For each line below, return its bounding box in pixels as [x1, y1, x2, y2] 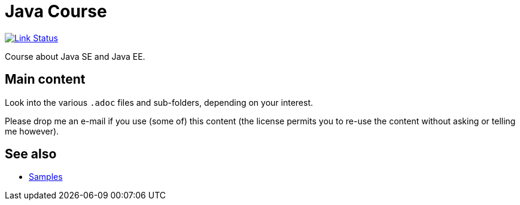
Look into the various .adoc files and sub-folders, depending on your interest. [5, 97, 314, 108]
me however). [5, 126, 59, 136]
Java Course [5, 1, 107, 22]
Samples [29, 172, 63, 182]
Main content [5, 72, 86, 87]
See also [5, 146, 57, 162]
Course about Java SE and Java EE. [5, 51, 145, 62]
